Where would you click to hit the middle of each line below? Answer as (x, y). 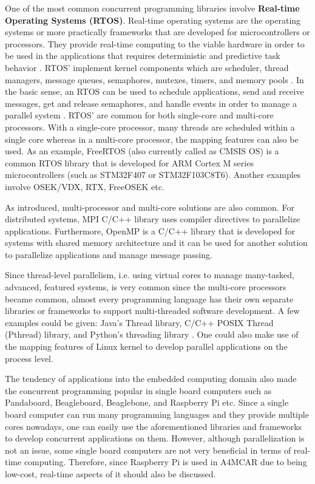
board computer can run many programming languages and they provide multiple (157, 414)
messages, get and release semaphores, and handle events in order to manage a (151, 103)
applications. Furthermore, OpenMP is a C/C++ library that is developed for (150, 230)
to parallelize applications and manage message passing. (109, 254)
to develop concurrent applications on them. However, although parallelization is (155, 438)
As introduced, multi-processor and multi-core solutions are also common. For (150, 207)
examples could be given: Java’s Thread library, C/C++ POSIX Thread (139, 322)
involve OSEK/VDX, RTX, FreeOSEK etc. (85, 186)
